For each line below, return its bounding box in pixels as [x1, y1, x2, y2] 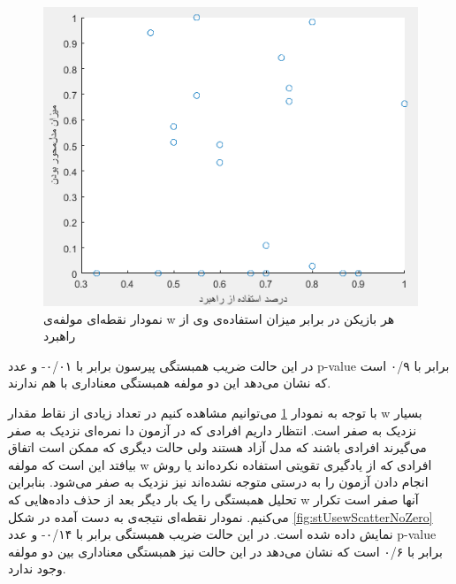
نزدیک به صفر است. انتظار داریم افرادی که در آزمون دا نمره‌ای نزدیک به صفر [8, 420, 417, 439]
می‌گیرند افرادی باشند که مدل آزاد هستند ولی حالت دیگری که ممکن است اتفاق [8, 438, 427, 457]
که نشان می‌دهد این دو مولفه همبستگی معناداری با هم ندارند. [8, 373, 331, 392]
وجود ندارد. [8, 559, 66, 578]
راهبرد [43, 327, 76, 345]
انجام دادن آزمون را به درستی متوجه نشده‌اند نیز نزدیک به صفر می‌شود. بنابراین [8, 473, 429, 491]
